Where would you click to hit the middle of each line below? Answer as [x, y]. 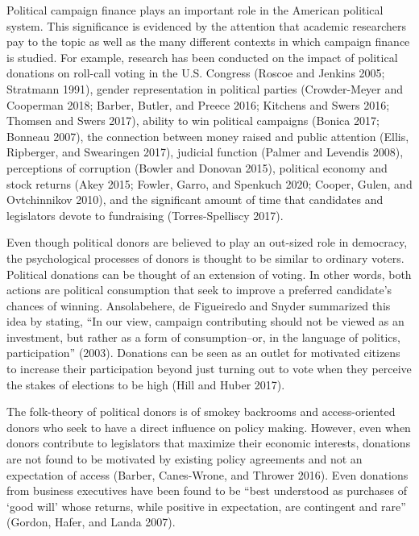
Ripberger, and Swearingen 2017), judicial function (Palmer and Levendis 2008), [205, 152]
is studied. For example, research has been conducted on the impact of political [202, 57]
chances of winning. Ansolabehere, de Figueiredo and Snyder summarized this [199, 305]
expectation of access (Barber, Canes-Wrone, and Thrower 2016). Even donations [207, 474]
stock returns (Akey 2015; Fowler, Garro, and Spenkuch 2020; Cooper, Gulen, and [209, 183]
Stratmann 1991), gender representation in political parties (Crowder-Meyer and [205, 88]
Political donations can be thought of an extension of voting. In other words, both [209, 274]
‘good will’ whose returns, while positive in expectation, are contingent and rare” [206, 506]
